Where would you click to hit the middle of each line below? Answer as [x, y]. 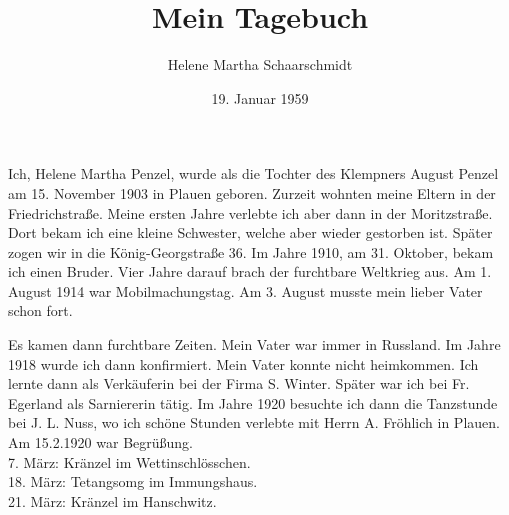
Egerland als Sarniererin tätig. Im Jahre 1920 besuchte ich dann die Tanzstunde [253, 402]
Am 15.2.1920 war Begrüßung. [100, 442]
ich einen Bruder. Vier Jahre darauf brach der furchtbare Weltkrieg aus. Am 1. [250, 271]
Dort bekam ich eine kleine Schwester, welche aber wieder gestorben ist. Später [250, 232]
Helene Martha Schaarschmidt [260, 64]
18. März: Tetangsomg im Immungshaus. [133, 481]
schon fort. [40, 310]
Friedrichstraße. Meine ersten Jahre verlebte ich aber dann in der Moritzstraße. [250, 212]
